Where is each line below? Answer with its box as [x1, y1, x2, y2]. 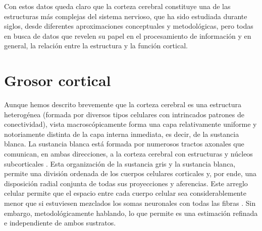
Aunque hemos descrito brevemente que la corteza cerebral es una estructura [4, 99, 241, 110]
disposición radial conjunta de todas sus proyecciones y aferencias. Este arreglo [4, 178, 248, 188]
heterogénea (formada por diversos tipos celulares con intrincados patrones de [4, 109, 244, 119]
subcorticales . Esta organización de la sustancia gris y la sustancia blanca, [4, 158, 236, 169]
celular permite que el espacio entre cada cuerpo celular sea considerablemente [4, 188, 246, 198]
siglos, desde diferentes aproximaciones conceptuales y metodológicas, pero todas [4, 21, 253, 31]
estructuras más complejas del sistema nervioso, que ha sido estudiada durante [4, 11, 247, 21]
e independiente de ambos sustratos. [4, 217, 116, 228]
